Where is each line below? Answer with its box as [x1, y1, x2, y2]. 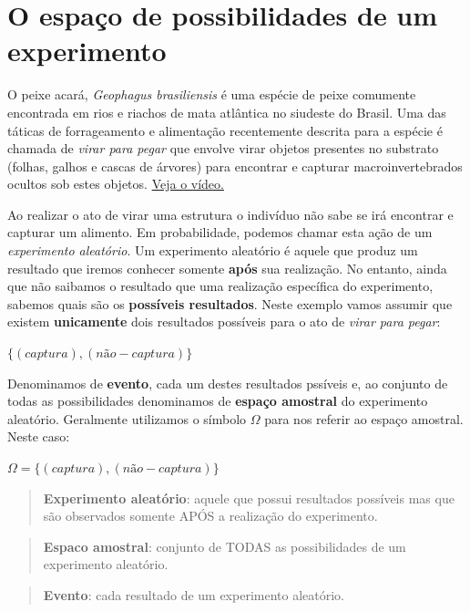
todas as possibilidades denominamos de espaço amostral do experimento [7, 391, 428, 410]
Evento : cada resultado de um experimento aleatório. [43, 585, 344, 604]
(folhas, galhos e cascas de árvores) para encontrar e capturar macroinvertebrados [7, 156, 463, 175]
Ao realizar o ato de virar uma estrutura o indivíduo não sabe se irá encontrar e [7, 204, 454, 223]
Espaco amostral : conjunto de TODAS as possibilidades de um [43, 536, 406, 555]
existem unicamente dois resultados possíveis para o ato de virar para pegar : [7, 312, 441, 331]
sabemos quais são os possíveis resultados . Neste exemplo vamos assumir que [7, 294, 453, 313]
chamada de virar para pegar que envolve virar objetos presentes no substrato [7, 139, 439, 158]
